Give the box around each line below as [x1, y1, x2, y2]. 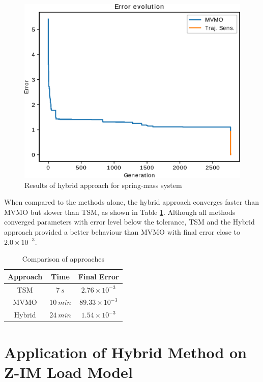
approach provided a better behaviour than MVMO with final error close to [4, 226, 240, 237]
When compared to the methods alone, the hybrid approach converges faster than [4, 197, 259, 207]
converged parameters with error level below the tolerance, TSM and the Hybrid [4, 216, 255, 227]
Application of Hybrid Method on [4, 341, 247, 362]
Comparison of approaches [22, 253, 104, 264]
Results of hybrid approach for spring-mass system [24, 179, 182, 190]
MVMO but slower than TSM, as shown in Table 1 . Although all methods [4, 206, 236, 217]
